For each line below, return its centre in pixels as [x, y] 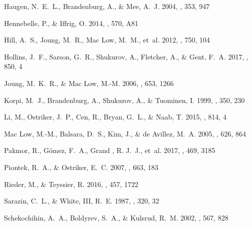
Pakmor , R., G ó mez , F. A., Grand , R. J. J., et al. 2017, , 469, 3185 [110, 150]
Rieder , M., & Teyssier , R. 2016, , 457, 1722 [71, 184]
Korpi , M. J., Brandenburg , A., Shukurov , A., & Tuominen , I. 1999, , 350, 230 [124, 100]
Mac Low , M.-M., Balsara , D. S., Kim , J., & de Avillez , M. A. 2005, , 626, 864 [125, 133]
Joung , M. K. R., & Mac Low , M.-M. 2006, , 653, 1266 [89, 83]
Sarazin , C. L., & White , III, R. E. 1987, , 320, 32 [82, 201]
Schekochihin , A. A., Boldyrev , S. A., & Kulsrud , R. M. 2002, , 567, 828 [116, 217]
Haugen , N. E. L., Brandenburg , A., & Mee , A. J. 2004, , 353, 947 [107, 6]
